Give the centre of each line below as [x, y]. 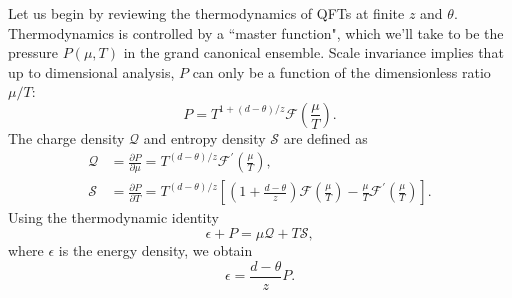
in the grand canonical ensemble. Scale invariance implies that [313, 52]
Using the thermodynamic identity [113, 217]
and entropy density [204, 137]
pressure [33, 52]
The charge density [66, 137]
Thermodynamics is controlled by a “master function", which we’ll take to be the [256, 32]
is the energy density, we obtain [155, 250]
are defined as [325, 137]
